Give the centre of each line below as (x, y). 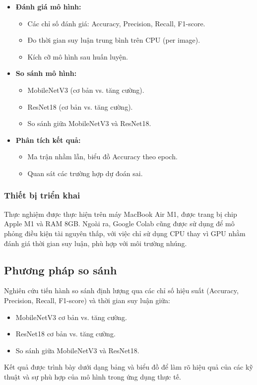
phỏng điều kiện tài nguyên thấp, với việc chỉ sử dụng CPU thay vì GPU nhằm (125, 233)
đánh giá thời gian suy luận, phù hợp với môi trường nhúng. (96, 243)
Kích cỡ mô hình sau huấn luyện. (78, 56)
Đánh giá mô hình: (48, 6)
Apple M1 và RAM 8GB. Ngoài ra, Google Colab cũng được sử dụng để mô (119, 224)
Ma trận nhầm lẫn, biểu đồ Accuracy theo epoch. (102, 157)
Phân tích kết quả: (48, 140)
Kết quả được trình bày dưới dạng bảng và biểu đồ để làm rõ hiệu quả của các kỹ (128, 367)
